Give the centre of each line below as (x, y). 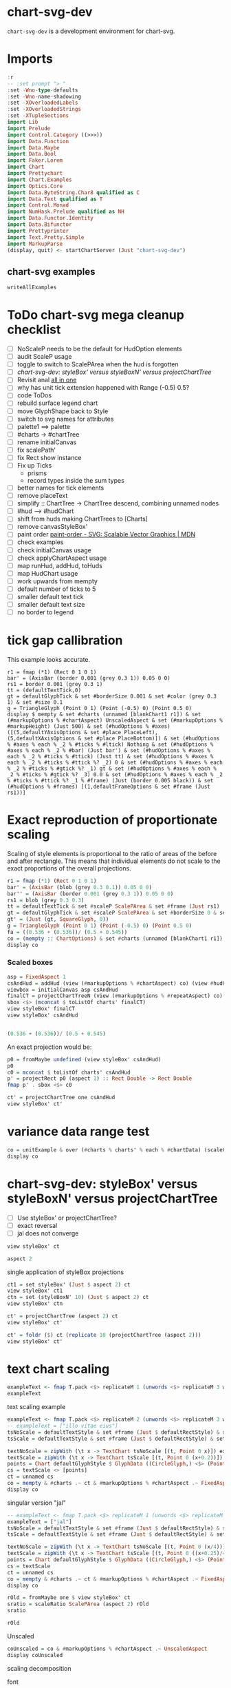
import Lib (23, 122)
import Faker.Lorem (35, 160)
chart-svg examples (51, 272)
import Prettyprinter (38, 231)
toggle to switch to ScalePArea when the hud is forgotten (98, 364)
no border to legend (45, 612)
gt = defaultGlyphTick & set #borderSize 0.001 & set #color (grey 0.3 (112, 696)
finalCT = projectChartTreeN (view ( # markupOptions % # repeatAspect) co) (115, 996)
